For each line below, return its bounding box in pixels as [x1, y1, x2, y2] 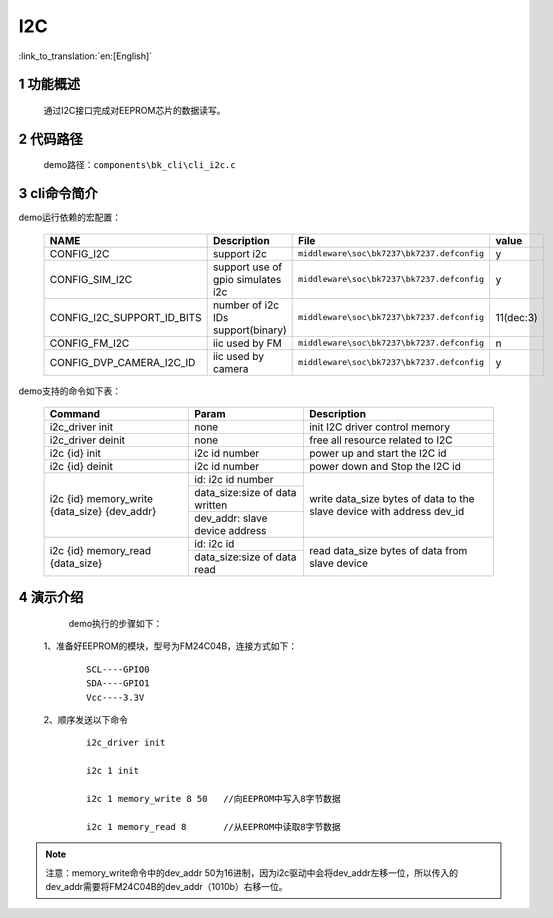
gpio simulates [212, 272, 282, 286]
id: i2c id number [194, 473, 274, 487]
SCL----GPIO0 [86, 663, 150, 675]
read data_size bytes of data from [308, 543, 468, 557]
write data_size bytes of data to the [308, 492, 475, 506]
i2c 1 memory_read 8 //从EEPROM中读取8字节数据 [86, 821, 342, 832]
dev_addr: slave [194, 511, 268, 525]
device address [194, 524, 267, 538]
